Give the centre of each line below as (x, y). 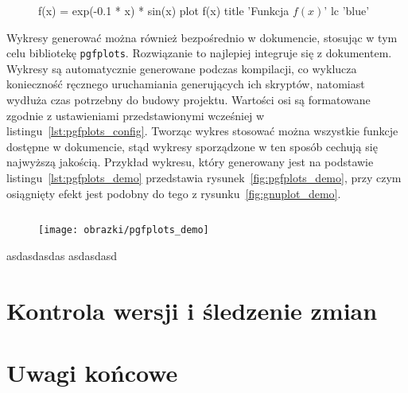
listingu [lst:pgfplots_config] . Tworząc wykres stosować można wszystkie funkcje (202, 131)
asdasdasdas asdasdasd (62, 255)
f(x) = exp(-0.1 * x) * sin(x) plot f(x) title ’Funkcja (164, 10)
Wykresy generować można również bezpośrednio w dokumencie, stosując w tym (202, 37)
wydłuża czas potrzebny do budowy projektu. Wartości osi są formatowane (188, 100)
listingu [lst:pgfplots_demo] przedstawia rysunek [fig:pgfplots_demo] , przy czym (204, 177)
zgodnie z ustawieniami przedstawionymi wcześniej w (136, 115)
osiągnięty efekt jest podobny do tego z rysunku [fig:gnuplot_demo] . (174, 193)
